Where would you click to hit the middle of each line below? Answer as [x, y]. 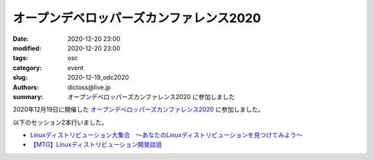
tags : [20, 58]
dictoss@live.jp [89, 87]
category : [27, 68]
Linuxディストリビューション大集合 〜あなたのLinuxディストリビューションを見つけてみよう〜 [166, 135]
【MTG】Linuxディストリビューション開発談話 [96, 145]
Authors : [26, 87]
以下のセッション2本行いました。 [60, 122]
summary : [28, 96]
